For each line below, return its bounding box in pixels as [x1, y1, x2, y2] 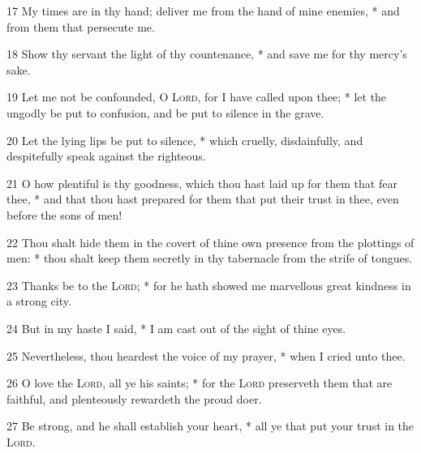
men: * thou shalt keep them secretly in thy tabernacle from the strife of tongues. [6, 250, 413, 267]
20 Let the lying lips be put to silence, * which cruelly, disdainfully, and [6, 131, 363, 148]
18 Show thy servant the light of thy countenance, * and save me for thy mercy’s [6, 45, 407, 62]
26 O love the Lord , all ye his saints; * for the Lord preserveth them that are [6, 374, 393, 391]
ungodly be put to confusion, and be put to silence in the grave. [6, 104, 324, 121]
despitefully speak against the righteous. [6, 147, 206, 165]
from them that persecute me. [6, 18, 155, 35]
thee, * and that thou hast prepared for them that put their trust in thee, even [6, 190, 399, 207]
